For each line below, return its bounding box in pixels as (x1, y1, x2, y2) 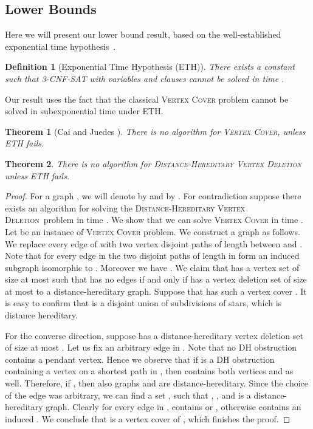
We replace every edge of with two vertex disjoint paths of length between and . (5, 237, 303, 250)
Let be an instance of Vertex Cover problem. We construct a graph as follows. (5, 225, 300, 238)
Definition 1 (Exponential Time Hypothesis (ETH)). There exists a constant (5, 60, 295, 73)
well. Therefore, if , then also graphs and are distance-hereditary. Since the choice (5, 377, 309, 390)
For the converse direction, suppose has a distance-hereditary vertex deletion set (5, 329, 303, 341)
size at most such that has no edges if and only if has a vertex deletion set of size (5, 273, 307, 286)
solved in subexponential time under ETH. (5, 105, 163, 117)
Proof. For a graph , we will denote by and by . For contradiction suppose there (5, 190, 301, 202)
